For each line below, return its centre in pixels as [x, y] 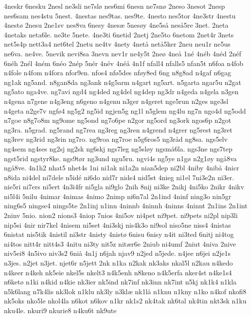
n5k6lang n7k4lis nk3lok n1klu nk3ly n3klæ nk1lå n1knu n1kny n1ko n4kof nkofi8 [125, 291]
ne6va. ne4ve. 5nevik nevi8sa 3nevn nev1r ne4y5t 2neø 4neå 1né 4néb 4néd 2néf [123, 53]
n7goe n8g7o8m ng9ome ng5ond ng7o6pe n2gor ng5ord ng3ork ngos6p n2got [118, 120]
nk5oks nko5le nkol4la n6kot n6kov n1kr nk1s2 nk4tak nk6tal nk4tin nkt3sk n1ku [125, 301]
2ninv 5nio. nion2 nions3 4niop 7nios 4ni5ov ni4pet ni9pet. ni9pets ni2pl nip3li [121, 215]
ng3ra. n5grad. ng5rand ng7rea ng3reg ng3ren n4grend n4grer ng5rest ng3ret [118, 129]
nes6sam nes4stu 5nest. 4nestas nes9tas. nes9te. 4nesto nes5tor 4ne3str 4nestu [120, 15]
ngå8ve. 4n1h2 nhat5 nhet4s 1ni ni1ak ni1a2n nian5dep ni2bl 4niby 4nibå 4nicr [122, 168]
